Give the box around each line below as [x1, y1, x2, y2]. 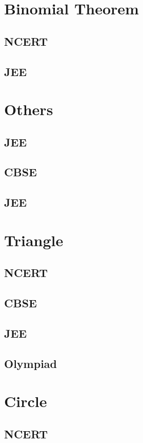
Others [4, 99, 53, 120]
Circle [4, 391, 47, 412]
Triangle [4, 229, 64, 250]
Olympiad [4, 355, 57, 371]
